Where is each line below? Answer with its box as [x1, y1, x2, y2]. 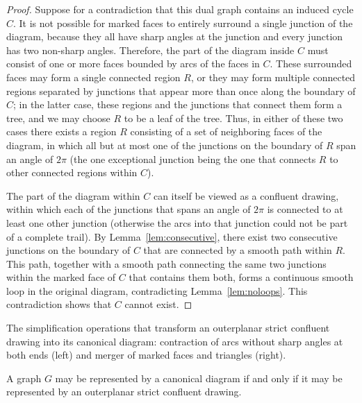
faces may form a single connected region [6, 69, 181, 84]
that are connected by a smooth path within [143, 243, 332, 257]
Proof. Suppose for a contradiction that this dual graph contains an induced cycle [6, 2, 354, 16]
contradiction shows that [6, 297, 112, 311]
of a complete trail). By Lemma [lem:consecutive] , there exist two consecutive [6, 229, 338, 243]
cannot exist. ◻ [124, 297, 192, 311]
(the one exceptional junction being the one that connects [69, 151, 316, 166]
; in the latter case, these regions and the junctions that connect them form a [13, 97, 343, 112]
